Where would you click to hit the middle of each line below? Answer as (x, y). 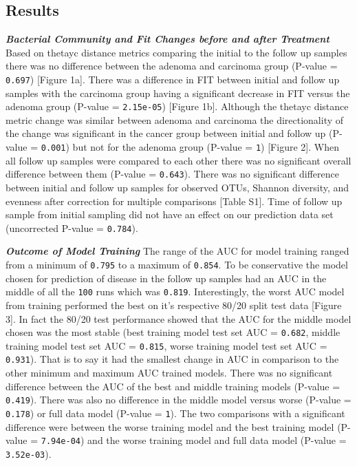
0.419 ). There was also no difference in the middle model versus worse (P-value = (178, 400)
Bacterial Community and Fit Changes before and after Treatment (167, 39)
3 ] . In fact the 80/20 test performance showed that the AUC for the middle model (178, 318)
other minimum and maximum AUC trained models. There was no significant (169, 373)
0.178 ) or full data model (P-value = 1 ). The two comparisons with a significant (175, 413)
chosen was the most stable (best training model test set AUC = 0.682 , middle (173, 332)
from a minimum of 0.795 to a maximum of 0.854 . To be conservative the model (177, 265)
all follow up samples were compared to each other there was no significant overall (178, 160)
